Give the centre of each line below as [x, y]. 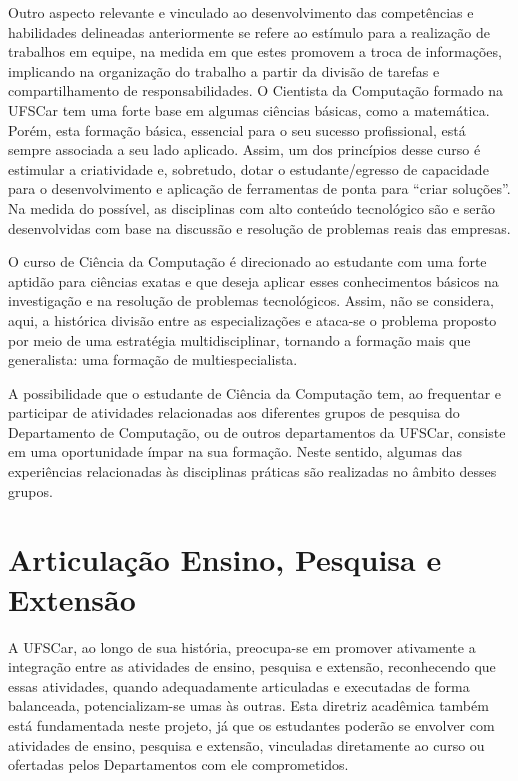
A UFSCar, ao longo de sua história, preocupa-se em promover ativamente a [242, 646]
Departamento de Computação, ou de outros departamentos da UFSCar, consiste [257, 431]
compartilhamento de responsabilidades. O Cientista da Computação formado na [256, 90]
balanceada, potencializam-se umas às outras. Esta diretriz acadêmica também [248, 705]
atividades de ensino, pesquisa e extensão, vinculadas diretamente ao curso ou [246, 744]
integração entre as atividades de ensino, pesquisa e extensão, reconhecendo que [252, 666]
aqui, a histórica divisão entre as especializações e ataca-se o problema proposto [252, 319]
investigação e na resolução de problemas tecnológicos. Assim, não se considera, [251, 300]
